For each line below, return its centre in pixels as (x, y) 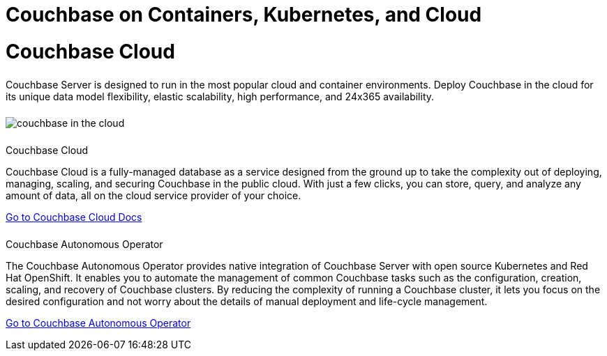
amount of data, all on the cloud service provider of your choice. (153, 196)
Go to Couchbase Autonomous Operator (98, 323)
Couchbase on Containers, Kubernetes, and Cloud (244, 15)
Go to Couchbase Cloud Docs (74, 217)
